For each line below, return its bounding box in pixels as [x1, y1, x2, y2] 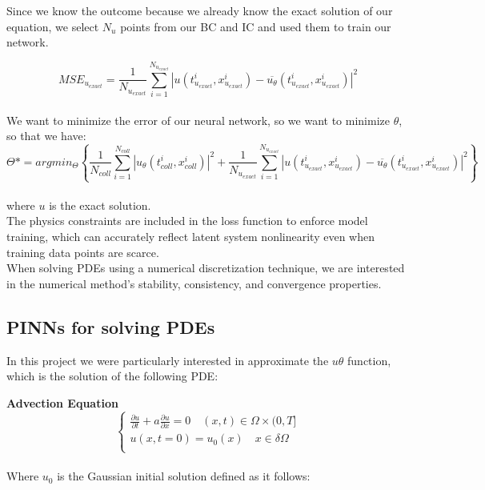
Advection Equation [6, 394, 118, 411]
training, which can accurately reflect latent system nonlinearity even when [6, 227, 375, 244]
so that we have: [6, 127, 86, 144]
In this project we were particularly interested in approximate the [6, 351, 329, 368]
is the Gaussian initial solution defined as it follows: [57, 468, 311, 484]
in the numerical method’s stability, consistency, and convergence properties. [6, 275, 382, 291]
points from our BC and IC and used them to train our [120, 18, 391, 34]
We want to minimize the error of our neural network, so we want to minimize [6, 111, 390, 128]
